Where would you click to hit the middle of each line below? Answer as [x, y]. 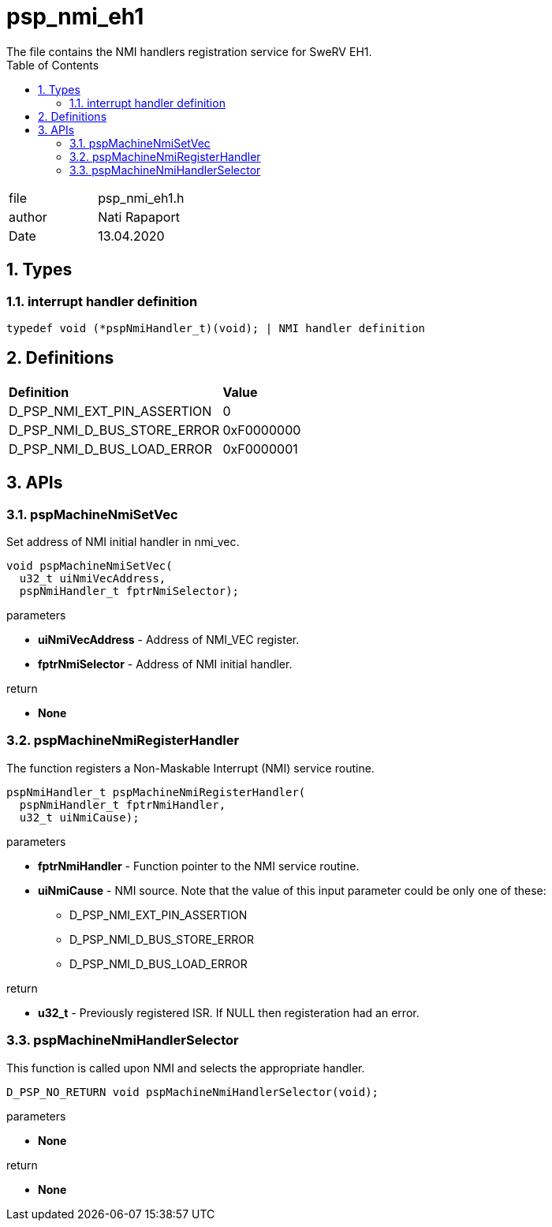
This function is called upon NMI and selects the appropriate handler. [186, 1068]
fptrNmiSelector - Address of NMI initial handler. [165, 664]
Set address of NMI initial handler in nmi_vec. [123, 542]
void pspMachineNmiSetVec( [90, 566]
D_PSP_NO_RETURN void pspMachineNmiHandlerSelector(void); [193, 1092]
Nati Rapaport [139, 217]
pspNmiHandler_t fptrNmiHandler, [123, 804]
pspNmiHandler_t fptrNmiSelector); [129, 591]
